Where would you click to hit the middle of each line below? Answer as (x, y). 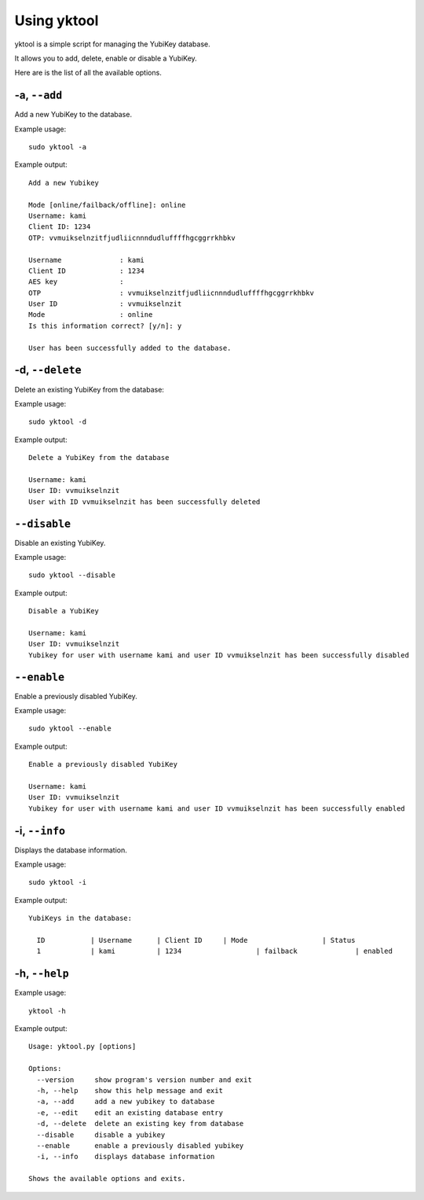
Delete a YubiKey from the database (99, 458)
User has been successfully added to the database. (130, 348)
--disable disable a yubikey (101, 1135)
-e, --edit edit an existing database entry (130, 1112)
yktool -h (47, 1011)
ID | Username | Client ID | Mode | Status (196, 940)
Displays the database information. (71, 850)
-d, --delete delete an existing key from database (140, 1124)
